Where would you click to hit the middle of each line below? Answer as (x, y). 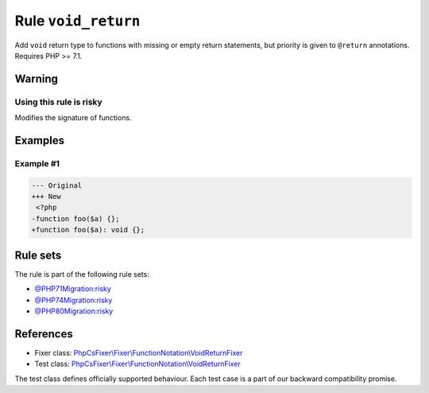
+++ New (46, 196)
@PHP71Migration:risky (73, 289)
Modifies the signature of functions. (73, 118)
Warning (37, 78)
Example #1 (37, 163)
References (44, 334)
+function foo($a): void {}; (88, 230)
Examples (40, 140)
